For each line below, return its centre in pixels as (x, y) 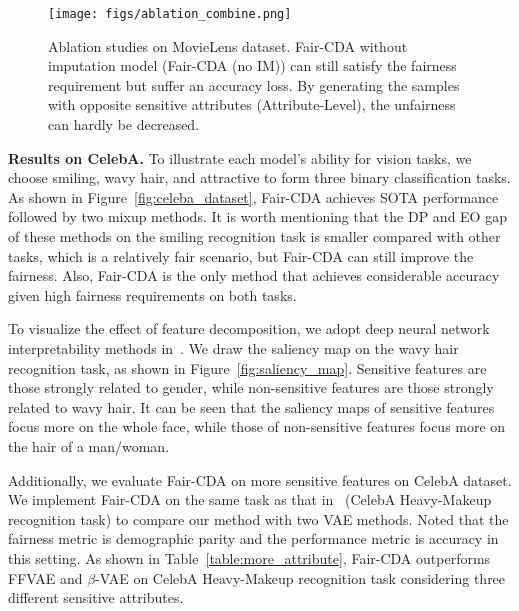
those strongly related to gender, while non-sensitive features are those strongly (251, 387)
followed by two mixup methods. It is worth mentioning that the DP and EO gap (257, 216)
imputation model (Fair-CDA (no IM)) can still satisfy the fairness (252, 65)
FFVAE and (45, 577)
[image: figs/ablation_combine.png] (170, 14)
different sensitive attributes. (96, 597)
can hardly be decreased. (124, 124)
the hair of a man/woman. (89, 445)
